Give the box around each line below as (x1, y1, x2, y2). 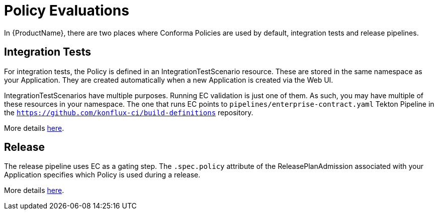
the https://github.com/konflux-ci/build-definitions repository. (4, 108, 253, 117)
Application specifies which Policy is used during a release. (4, 170, 201, 179)
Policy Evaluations (4, 2, 129, 19)
